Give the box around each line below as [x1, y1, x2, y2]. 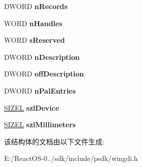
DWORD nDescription [4, 51, 80, 62]
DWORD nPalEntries [4, 85, 76, 96]
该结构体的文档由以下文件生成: [4, 136, 104, 146]
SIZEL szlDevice [4, 102, 59, 113]
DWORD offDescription [4, 68, 84, 79]
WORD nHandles [4, 18, 63, 28]
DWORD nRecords [4, 1, 68, 11]
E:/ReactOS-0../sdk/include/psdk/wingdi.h [4, 153, 138, 163]
